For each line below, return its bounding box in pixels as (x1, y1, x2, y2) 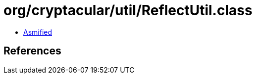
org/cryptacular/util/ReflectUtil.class (3, 2, 253, 19)
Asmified (23, 27, 52, 36)
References (3, 45, 61, 57)
